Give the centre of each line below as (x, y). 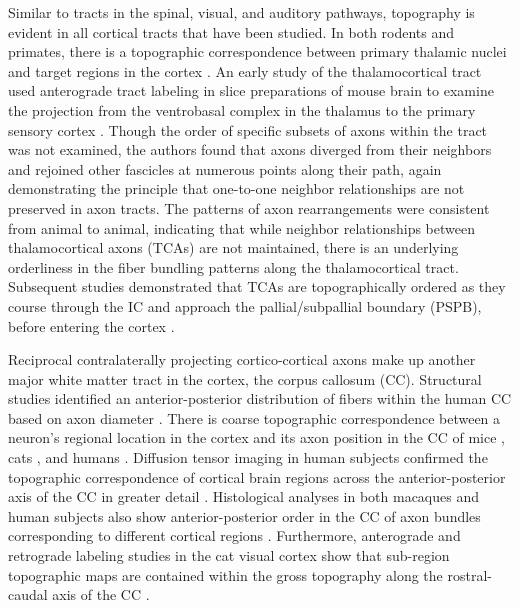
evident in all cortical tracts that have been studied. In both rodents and (231, 31)
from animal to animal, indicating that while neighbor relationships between (241, 227)
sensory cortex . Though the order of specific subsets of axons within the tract (248, 129)
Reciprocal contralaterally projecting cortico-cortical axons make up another (242, 359)
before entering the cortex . (91, 325)
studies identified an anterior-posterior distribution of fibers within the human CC (260, 398)
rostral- (469, 574)
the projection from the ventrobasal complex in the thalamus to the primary (242, 109)
